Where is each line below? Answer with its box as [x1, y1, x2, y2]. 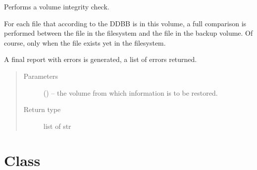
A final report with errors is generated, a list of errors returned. [4, 54, 197, 64]
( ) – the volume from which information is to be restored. [43, 87, 218, 98]
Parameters [23, 70, 58, 81]
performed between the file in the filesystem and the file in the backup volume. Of [4, 28, 253, 38]
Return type [23, 104, 61, 114]
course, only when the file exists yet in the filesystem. [4, 37, 166, 48]
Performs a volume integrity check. [4, 1, 109, 11]
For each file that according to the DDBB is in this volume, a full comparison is [4, 18, 247, 28]
